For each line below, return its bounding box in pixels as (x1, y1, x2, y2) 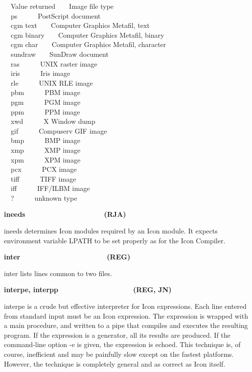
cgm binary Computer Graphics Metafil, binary (10, 29, 164, 40)
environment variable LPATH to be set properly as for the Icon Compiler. (4, 235, 226, 245)
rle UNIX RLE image (10, 77, 93, 88)
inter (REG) (4, 252, 131, 262)
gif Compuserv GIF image (10, 125, 107, 136)
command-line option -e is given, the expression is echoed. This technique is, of (4, 339, 241, 349)
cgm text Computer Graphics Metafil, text (10, 20, 150, 30)
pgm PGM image (10, 96, 81, 107)
